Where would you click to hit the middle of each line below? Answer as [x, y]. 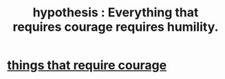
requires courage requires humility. [116, 27]
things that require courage [87, 65]
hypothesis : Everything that [116, 13]
